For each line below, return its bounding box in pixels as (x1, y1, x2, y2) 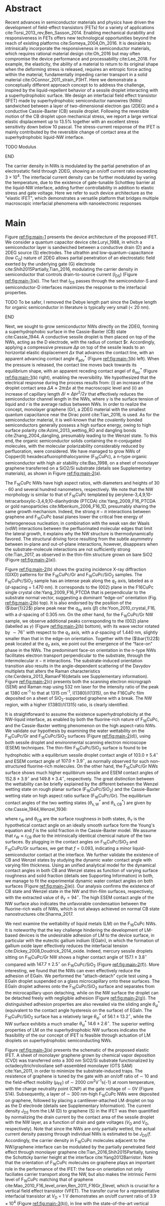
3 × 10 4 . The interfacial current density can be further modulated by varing (5, 173, 156, 180)
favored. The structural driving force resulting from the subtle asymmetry (5, 536, 153, 542)
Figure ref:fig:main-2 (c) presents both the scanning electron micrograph (5, 679, 151, 684)
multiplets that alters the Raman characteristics (5, 668, 101, 674)
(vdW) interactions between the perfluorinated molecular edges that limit (5, 525, 153, 531)
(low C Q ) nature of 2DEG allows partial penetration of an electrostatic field (5, 254, 155, 262)
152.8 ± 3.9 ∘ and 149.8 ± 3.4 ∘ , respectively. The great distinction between (5, 775, 155, 781)
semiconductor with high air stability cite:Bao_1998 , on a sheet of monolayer (5, 460, 159, 466)
